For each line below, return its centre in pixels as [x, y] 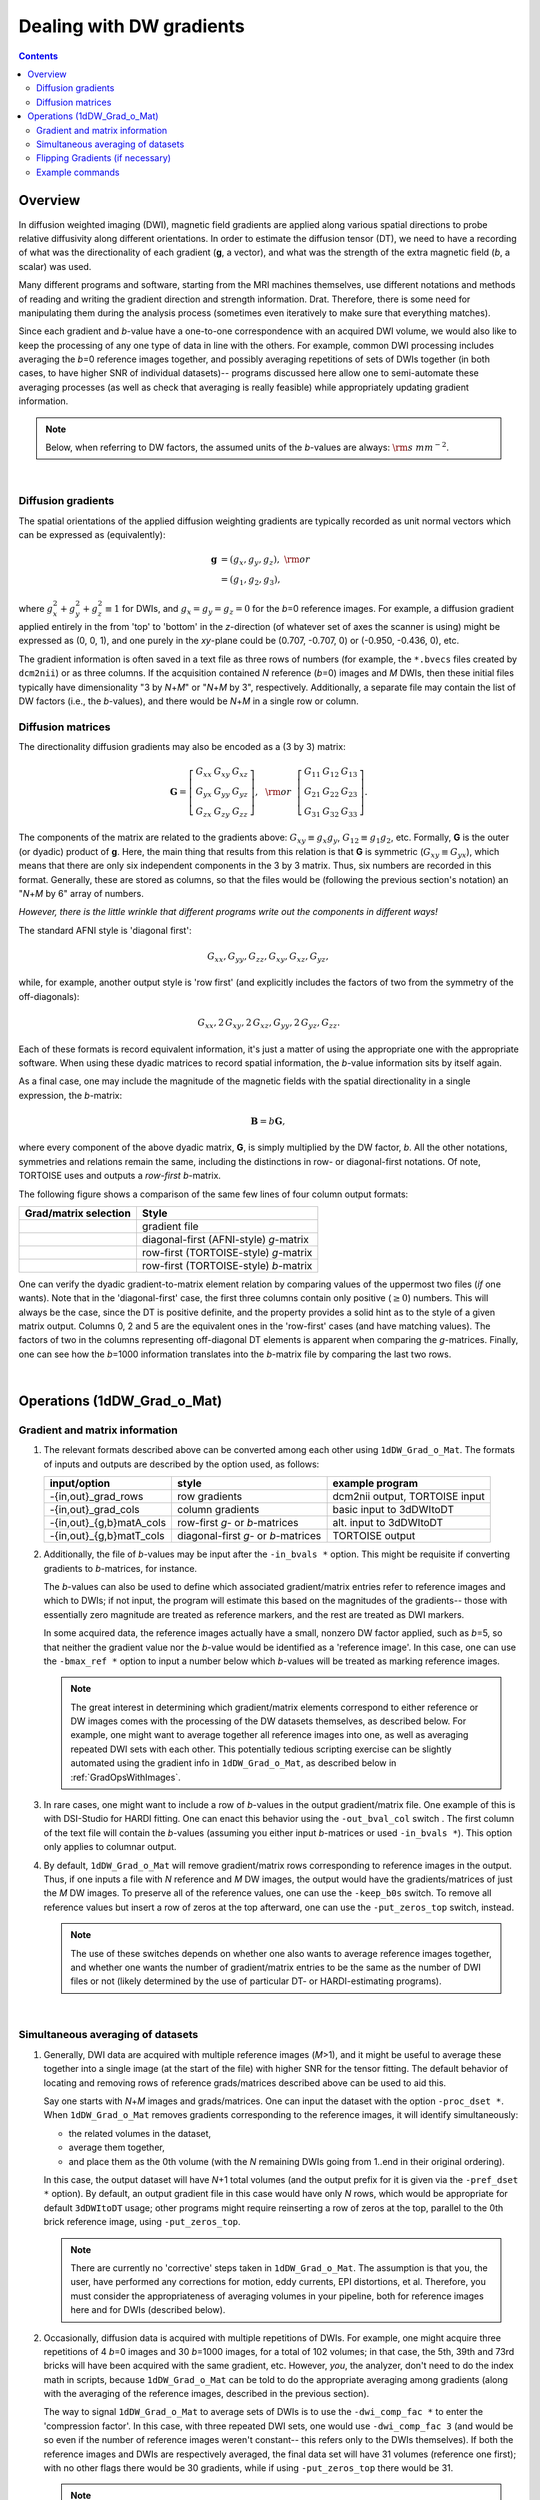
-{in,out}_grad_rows [96, 1497]
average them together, [116, 2147]
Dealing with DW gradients [131, 26]
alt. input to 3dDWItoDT [388, 1523]
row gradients [209, 1497]
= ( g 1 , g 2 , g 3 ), [250, 580]
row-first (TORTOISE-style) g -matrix [227, 1252]
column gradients [218, 1510]
